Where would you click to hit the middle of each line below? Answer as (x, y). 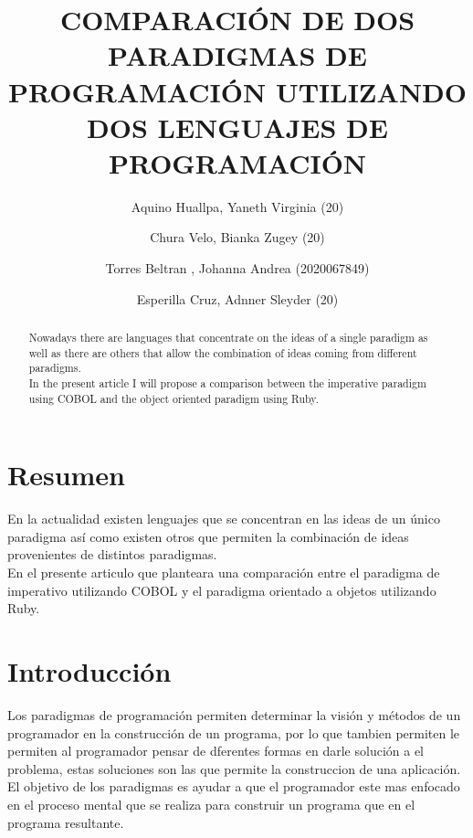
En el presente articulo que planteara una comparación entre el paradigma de (224, 573)
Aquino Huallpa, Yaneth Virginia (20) (237, 206)
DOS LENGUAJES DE (237, 127)
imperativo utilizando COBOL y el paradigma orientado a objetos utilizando (222, 590)
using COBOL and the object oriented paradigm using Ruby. (173, 398)
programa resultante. (66, 822)
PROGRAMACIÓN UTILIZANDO (237, 91)
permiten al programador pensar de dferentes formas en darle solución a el (216, 751)
